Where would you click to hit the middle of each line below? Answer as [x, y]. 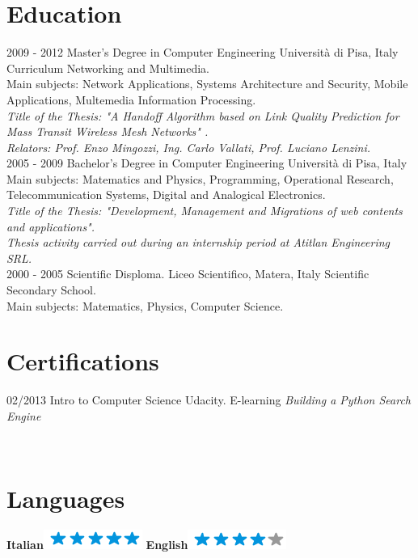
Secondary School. [51, 290]
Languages [66, 499]
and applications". [51, 226]
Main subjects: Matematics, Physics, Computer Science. [145, 305]
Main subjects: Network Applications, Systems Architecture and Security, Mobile [207, 84]
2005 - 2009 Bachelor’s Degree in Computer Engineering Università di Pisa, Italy [207, 163]
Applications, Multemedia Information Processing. [131, 99]
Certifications [83, 361]
